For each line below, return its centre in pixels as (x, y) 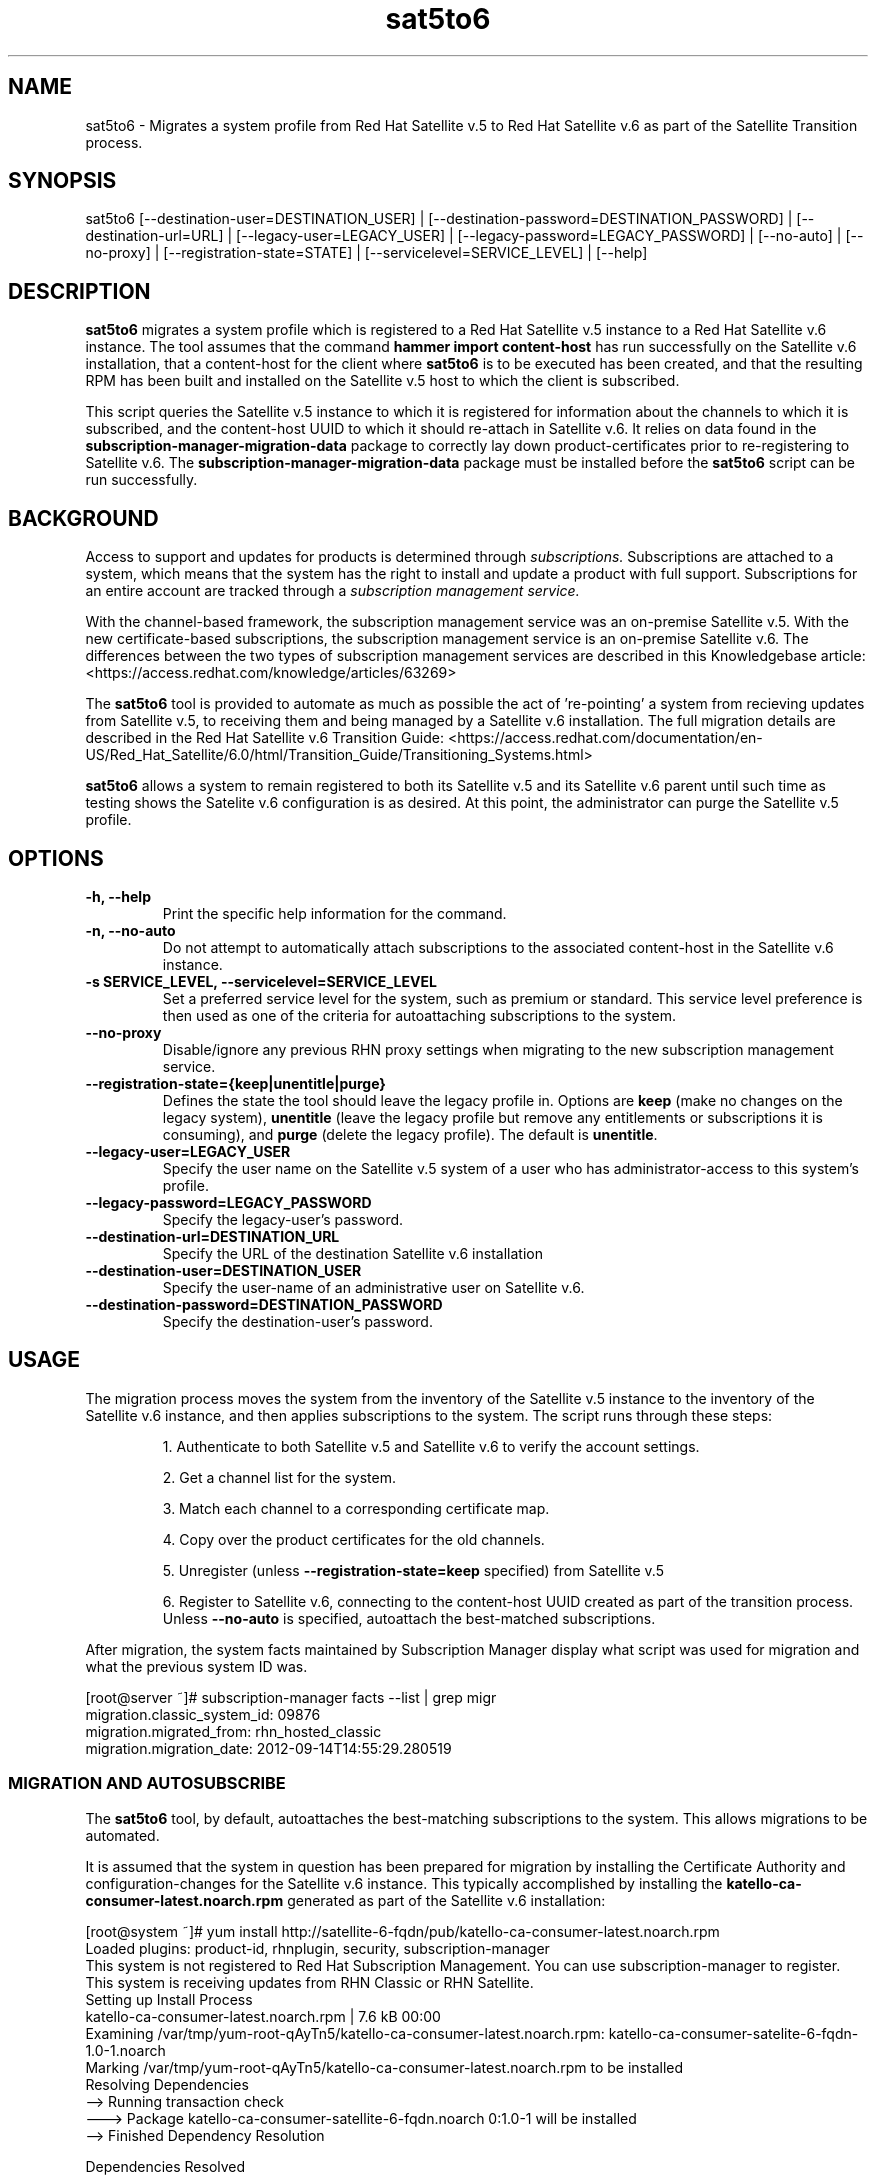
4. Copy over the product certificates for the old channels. (353, 1539)
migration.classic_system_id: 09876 (203, 1714)
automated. (122, 1835)
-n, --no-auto (130, 930)
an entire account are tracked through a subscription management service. (332, 591)
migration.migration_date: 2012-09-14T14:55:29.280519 (268, 1748)
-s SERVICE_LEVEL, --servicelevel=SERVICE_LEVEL (261, 981)
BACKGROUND (83, 518)
